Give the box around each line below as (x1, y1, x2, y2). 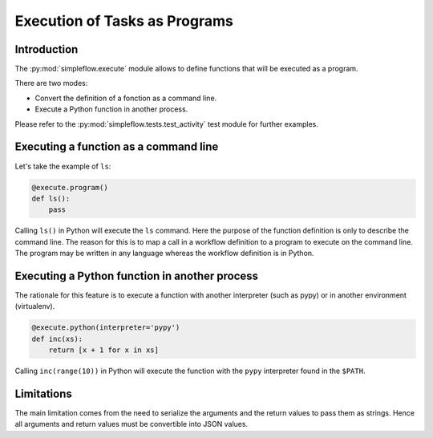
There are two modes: (14, 79, 88, 88)
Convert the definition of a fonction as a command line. (34, 93, 217, 103)
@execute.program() (31, 183, 108, 192)
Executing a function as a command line (14, 140, 219, 154)
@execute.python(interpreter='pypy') (31, 323, 180, 332)
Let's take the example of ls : (14, 161, 111, 171)
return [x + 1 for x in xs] (48, 346, 160, 355)
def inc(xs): (31, 334, 83, 343)
